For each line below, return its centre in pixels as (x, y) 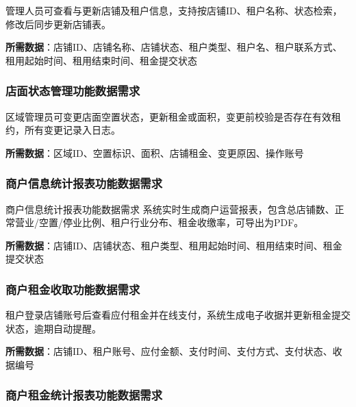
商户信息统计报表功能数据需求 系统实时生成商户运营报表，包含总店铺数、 (170, 209)
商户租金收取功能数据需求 (73, 289)
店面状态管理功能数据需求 (73, 91)
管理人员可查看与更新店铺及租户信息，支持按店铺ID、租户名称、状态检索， (174, 10)
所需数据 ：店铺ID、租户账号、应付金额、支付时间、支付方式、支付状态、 (169, 351)
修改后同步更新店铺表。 (58, 24)
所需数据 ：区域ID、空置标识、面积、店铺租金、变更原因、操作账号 (155, 152)
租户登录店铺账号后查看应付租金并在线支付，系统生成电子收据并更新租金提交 (178, 315)
